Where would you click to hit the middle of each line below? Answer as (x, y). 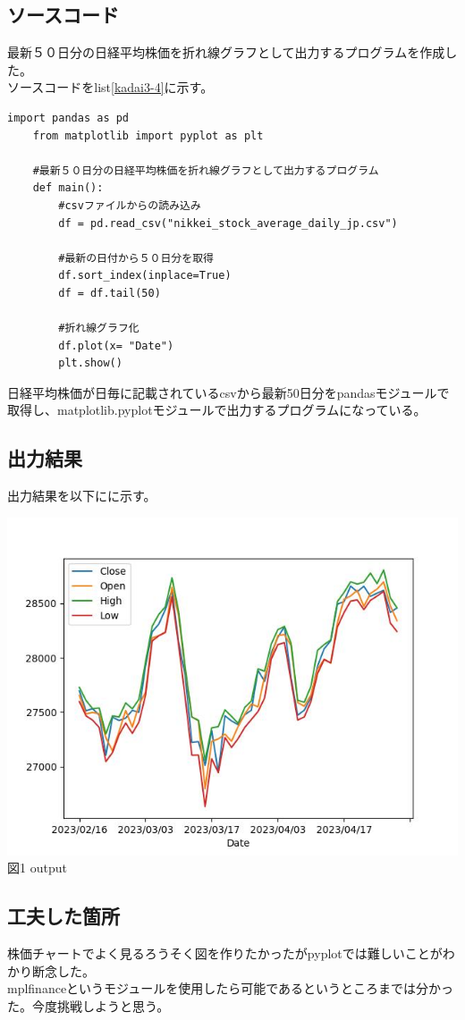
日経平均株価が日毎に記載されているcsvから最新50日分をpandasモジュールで (228, 392)
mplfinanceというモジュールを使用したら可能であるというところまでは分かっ (230, 988)
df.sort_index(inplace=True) (145, 276)
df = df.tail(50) (110, 293)
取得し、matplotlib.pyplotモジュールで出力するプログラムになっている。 (217, 410)
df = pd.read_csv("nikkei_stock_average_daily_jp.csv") (228, 223)
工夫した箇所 (63, 916)
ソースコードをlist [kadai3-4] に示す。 (110, 87)
